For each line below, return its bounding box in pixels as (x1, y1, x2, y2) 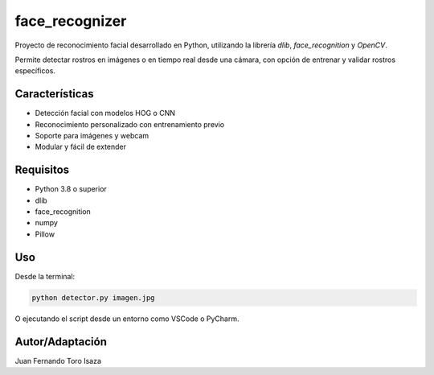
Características (14, 87, 94, 101)
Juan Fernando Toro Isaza (14, 356, 102, 365)
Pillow (35, 229, 55, 239)
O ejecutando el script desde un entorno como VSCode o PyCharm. (14, 314, 240, 323)
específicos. (14, 66, 56, 76)
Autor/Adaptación (14, 335, 108, 348)
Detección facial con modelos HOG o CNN (35, 109, 176, 118)
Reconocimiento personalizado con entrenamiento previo (35, 119, 225, 129)
